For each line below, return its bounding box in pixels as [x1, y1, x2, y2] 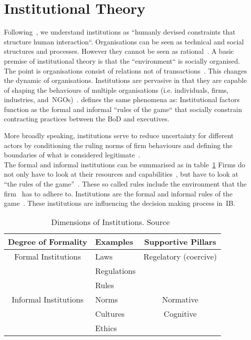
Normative [162, 293, 199, 305]
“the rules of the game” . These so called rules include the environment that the [4, 179, 247, 189]
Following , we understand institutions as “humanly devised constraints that [4, 27, 236, 37]
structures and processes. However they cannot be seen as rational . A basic [4, 46, 234, 56]
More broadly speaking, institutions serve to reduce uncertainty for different [4, 130, 234, 141]
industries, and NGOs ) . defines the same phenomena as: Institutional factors [4, 94, 240, 105]
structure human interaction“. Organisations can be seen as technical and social [4, 36, 244, 46]
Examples [95, 235, 134, 247]
